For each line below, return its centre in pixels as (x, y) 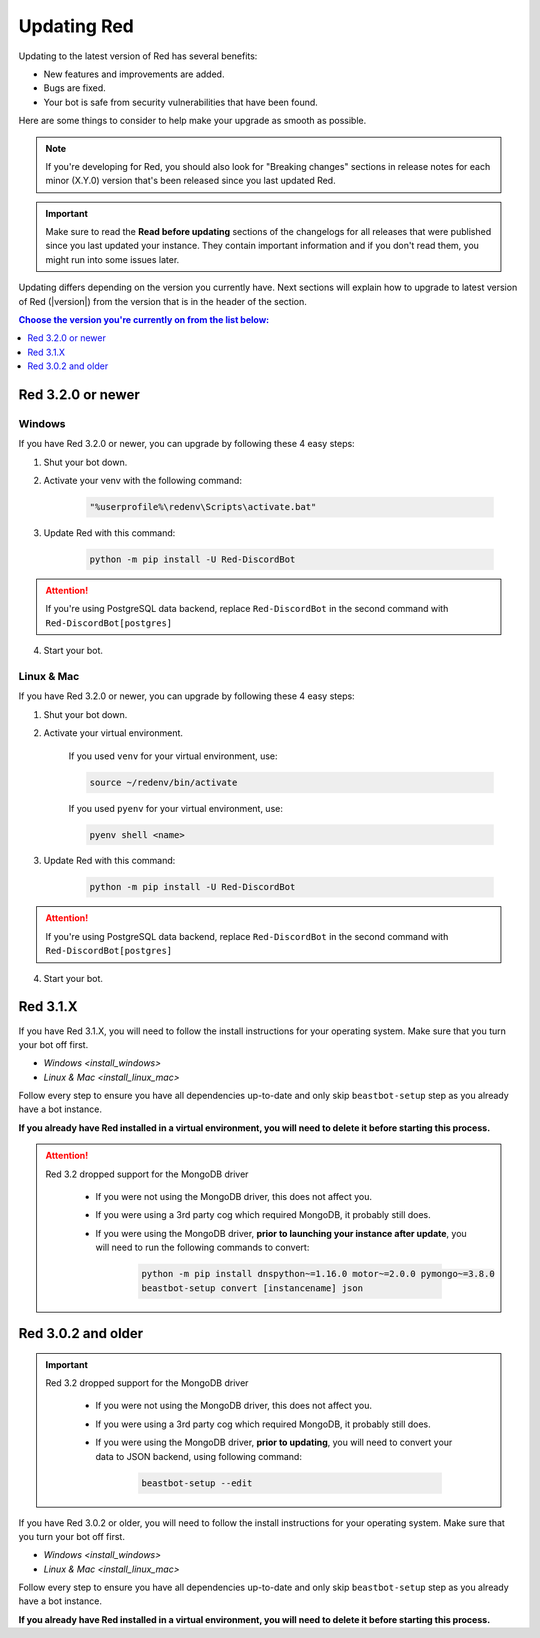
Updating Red (76, 26)
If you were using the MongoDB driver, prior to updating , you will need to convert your (274, 1442)
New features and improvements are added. (134, 74)
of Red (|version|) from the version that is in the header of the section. (162, 301)
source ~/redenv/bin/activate (163, 782)
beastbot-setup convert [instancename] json (252, 1288)
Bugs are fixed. (75, 88)
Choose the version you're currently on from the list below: (144, 320)
